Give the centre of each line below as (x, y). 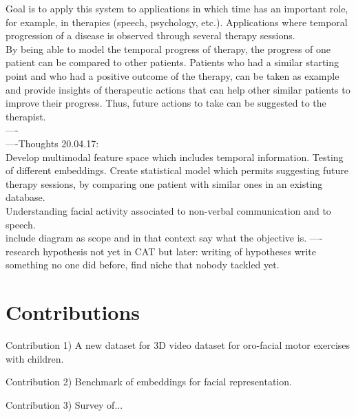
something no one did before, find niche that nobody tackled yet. (143, 265)
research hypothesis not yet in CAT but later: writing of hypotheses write (161, 251)
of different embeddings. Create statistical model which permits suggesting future (177, 170)
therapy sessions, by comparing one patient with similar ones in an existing (164, 183)
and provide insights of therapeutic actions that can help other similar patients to (178, 89)
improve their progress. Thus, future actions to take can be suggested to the (166, 103)
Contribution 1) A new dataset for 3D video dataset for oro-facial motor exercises (178, 345)
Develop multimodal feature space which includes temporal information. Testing (175, 157)
